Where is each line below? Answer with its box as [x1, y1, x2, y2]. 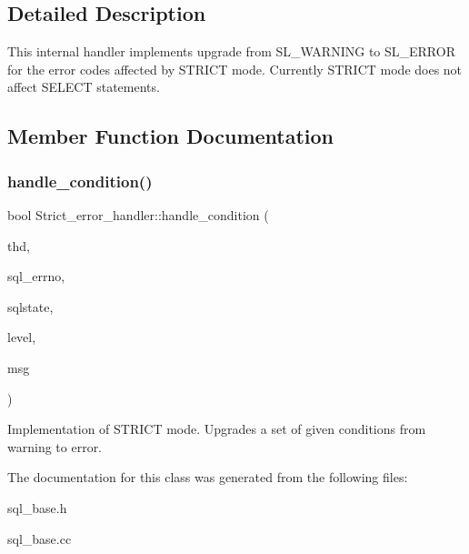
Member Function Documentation [7, 122, 334, 150]
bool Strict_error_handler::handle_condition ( [7, 205, 269, 224]
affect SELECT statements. [7, 77, 160, 96]
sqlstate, [7, 297, 54, 316]
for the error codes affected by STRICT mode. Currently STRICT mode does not [7, 59, 463, 78]
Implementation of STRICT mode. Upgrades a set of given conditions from [7, 419, 426, 438]
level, [7, 327, 36, 347]
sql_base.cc [7, 529, 72, 548]
